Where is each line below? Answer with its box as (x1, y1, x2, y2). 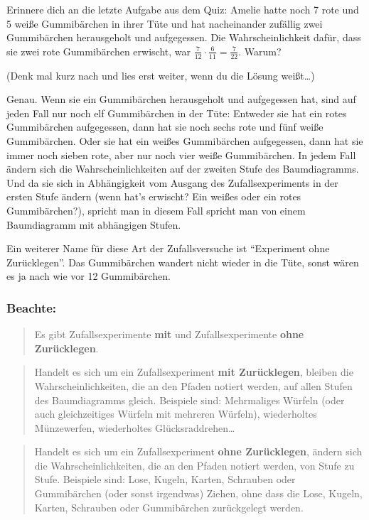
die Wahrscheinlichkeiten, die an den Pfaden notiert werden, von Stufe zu (34, 457, 355, 472)
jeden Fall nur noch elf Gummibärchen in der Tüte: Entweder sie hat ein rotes (6, 105, 347, 120)
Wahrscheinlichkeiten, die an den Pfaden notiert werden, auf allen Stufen (34, 378, 353, 393)
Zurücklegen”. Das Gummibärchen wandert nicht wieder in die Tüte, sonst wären (6, 254, 359, 269)
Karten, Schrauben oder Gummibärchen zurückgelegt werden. (34, 499, 304, 514)
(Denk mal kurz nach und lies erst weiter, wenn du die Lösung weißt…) (6, 67, 315, 82)
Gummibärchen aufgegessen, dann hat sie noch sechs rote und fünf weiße (6, 119, 323, 134)
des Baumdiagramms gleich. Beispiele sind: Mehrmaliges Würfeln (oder (34, 392, 345, 407)
